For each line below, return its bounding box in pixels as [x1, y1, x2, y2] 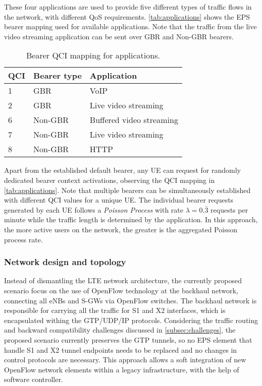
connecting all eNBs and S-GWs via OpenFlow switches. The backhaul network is [4, 295, 257, 305]
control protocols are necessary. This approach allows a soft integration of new [4, 354, 246, 365]
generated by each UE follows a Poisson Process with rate [4, 204, 183, 215]
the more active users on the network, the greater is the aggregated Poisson [4, 224, 237, 234]
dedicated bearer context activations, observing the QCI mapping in [4, 174, 215, 185]
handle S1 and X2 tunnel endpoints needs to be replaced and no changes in [4, 344, 237, 355]
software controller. [4, 374, 63, 384]
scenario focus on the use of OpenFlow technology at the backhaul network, [4, 285, 238, 295]
